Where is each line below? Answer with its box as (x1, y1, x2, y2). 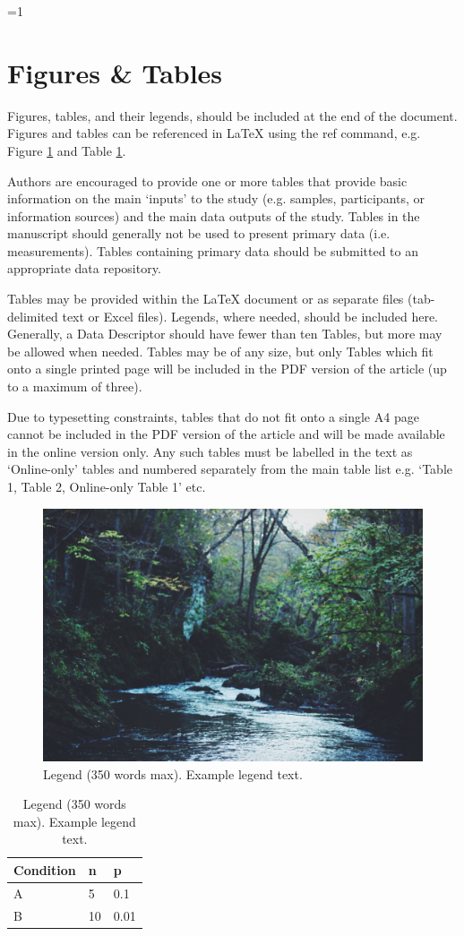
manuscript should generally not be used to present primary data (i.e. (7, 224, 391, 243)
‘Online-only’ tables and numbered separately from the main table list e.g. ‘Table (7, 459, 452, 478)
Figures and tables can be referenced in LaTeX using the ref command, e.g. (7, 124, 421, 142)
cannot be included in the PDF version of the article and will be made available (7, 425, 445, 443)
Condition (13, 860, 76, 879)
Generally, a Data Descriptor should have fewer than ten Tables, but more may (7, 324, 443, 343)
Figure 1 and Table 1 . (7, 141, 126, 159)
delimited (7, 306, 58, 325)
